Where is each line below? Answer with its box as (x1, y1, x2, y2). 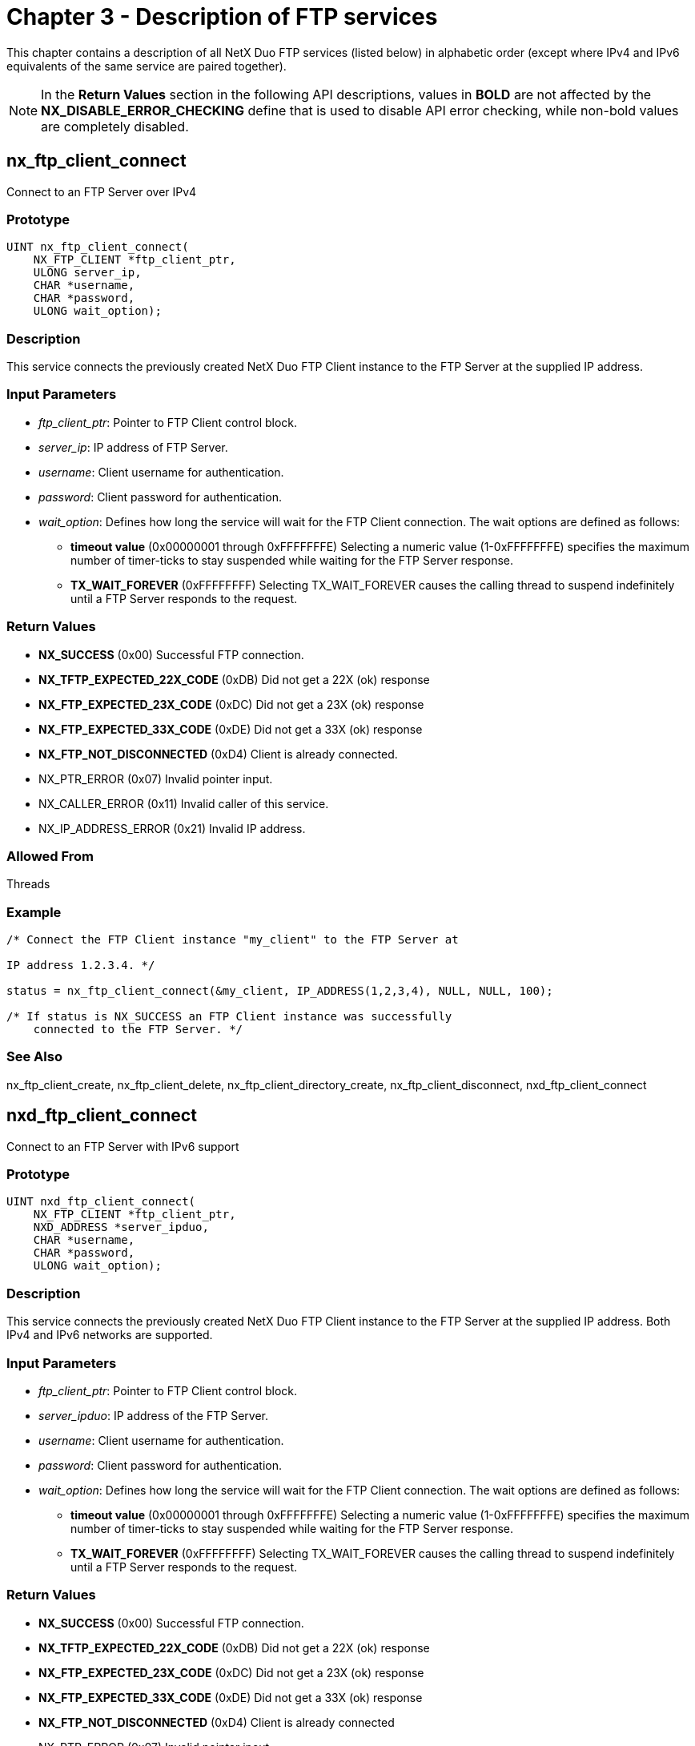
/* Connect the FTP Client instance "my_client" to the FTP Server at (6, 933, 459, 947)
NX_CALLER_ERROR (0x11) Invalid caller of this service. (38, 796, 329, 811)
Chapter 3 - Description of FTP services (6, 3, 438, 30)
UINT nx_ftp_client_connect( (6, 240, 189, 254)
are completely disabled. (41, 118, 189, 135)
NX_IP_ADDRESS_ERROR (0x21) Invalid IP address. (38, 821, 306, 835)
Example (6, 903, 62, 920)
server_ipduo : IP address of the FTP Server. (38, 1408, 268, 1422)
